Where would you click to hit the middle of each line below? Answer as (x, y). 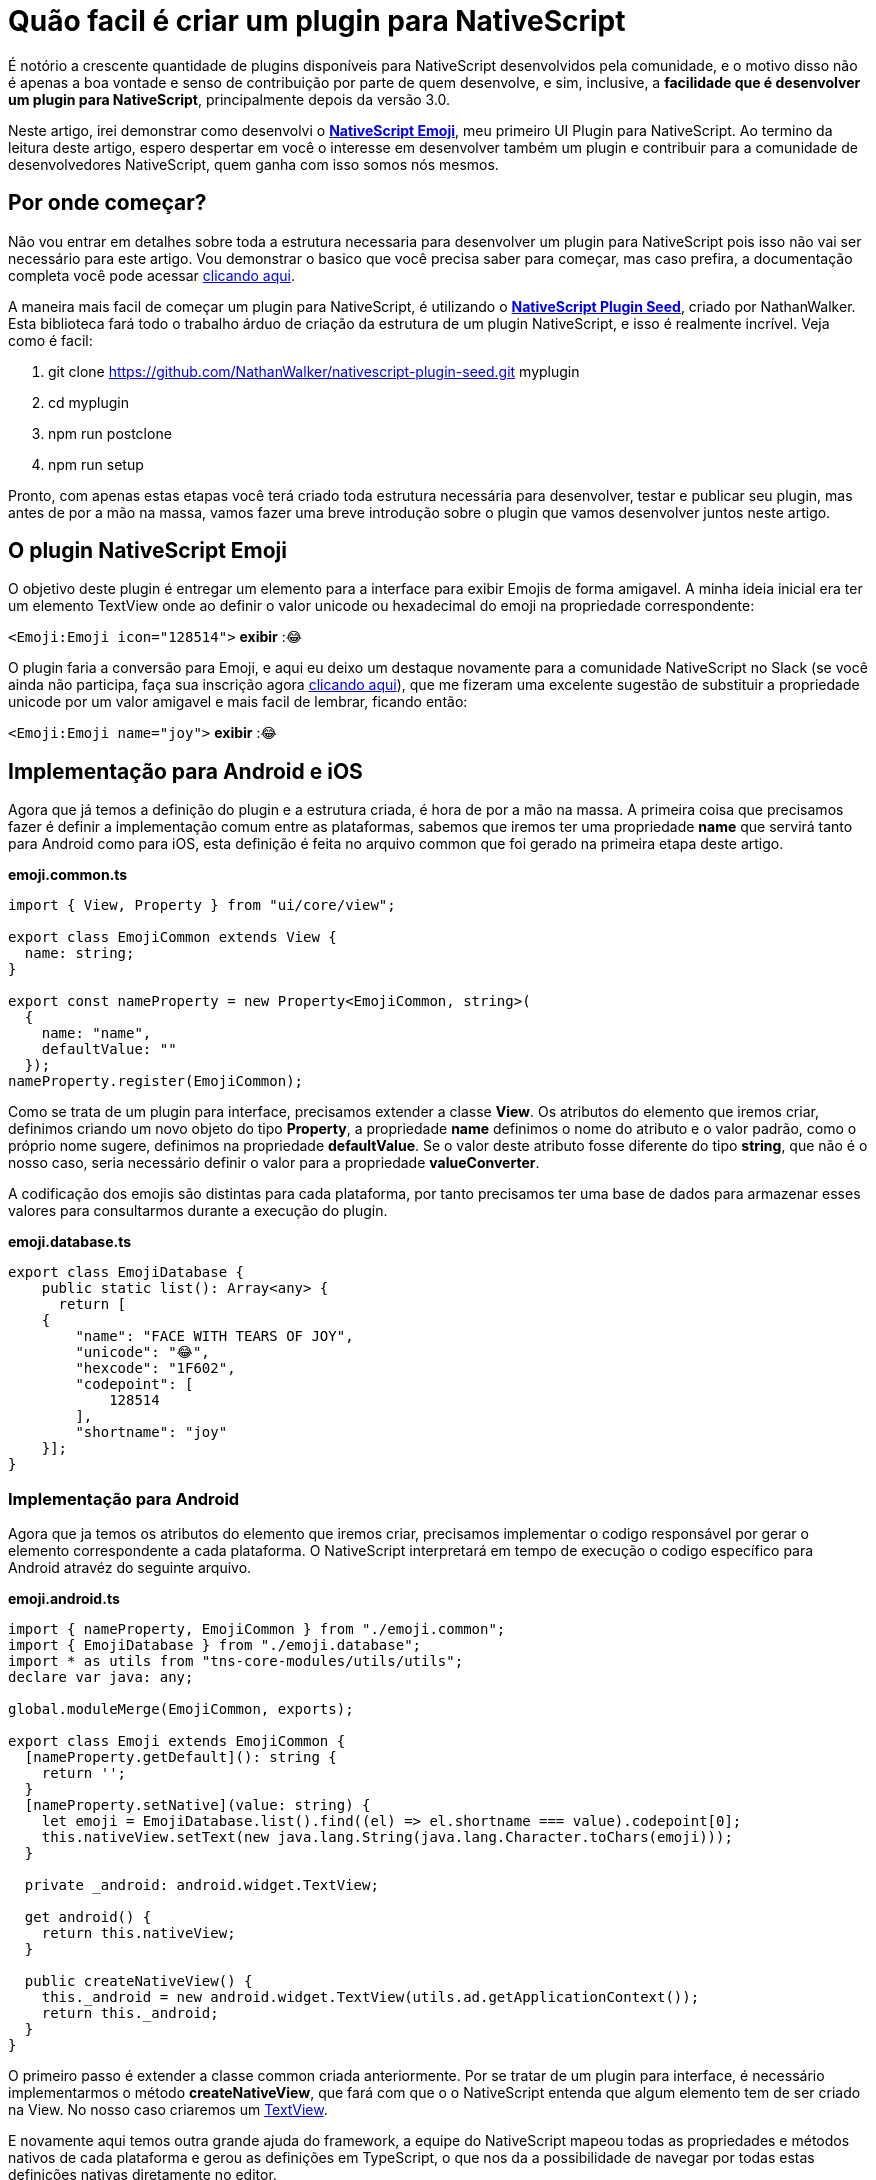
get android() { (88, 1917)
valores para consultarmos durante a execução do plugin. (198, 1211)
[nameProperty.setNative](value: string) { (197, 1805)
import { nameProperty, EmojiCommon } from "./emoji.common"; (257, 1629)
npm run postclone (110, 433)
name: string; (79, 953)
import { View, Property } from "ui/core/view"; (202, 905)
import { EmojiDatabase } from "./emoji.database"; (215, 1645)
